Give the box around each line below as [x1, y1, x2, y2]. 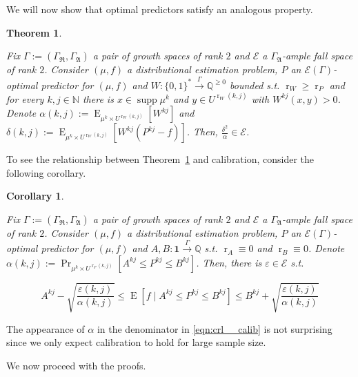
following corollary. [6, 165, 86, 180]
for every [6, 91, 44, 106]
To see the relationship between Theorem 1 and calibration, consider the [6, 152, 315, 166]
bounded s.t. [230, 77, 280, 92]
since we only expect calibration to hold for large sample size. [6, 335, 266, 349]
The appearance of [6, 321, 85, 336]
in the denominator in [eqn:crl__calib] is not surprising [97, 321, 332, 336]
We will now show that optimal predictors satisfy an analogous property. [6, 2, 313, 16]
